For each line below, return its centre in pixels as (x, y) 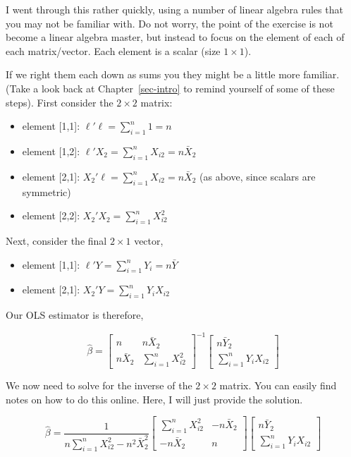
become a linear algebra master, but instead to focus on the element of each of (175, 37)
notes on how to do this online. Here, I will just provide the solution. (154, 399)
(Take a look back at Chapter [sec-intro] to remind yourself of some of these (170, 88)
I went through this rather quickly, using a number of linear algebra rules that (174, 9)
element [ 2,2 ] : (51, 215)
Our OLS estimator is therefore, (75, 315)
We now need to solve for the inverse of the (99, 385)
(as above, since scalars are (258, 176)
